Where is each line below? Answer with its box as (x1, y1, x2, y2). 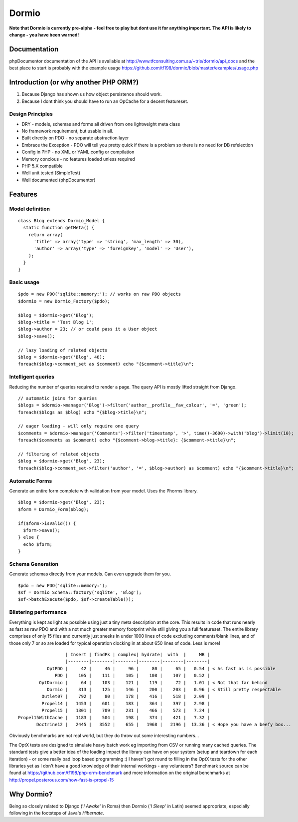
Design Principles (9, 110, 53, 117)
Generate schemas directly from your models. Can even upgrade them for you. (9, 571, 171, 577)
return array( (28, 232, 63, 237)
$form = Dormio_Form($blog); (18, 506, 89, 512)
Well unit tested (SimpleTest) (21, 170, 81, 176)
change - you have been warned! (9, 31, 79, 37)
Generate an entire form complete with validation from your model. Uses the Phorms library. (9, 487, 198, 494)
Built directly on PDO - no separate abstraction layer (21, 135, 129, 141)
